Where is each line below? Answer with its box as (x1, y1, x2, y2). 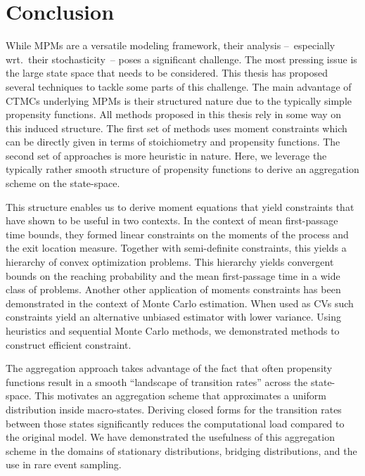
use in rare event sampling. (6, 457, 122, 472)
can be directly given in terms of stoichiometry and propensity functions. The (6, 134, 340, 149)
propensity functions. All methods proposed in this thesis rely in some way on (6, 107, 342, 122)
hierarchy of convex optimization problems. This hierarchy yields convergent (6, 255, 334, 269)
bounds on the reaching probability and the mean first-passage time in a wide (6, 268, 340, 283)
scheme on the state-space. (6, 176, 120, 191)
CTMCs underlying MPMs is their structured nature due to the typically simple (6, 93, 352, 108)
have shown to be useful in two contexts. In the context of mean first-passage (6, 213, 338, 228)
